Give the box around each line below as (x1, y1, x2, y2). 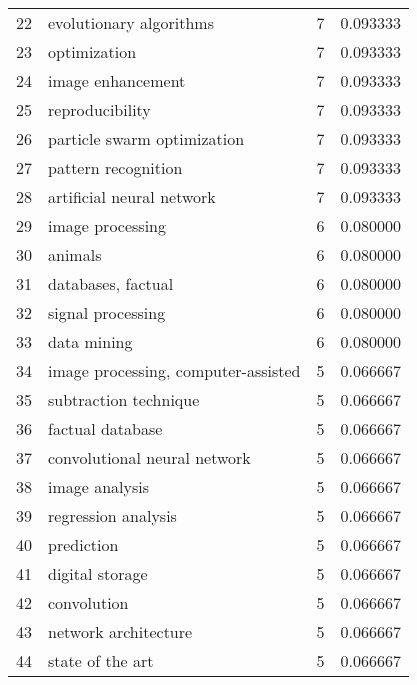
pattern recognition (48, 156, 183, 179)
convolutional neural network (48, 446, 251, 469)
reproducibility (48, 98, 151, 121)
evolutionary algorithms (48, 11, 214, 34)
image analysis (48, 475, 150, 498)
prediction (48, 533, 119, 556)
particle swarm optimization (48, 127, 245, 150)
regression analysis (48, 504, 177, 527)
